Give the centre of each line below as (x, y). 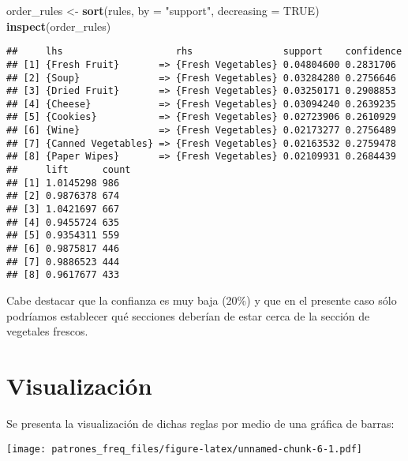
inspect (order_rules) (59, 26)
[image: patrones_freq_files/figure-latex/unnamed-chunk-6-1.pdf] (185, 449)
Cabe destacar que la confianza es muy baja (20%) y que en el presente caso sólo (202, 300)
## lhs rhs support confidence (204, 52)
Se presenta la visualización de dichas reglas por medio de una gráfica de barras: (200, 423)
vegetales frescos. (47, 331)
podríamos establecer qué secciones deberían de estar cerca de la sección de (188, 315)
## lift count (69, 170)
